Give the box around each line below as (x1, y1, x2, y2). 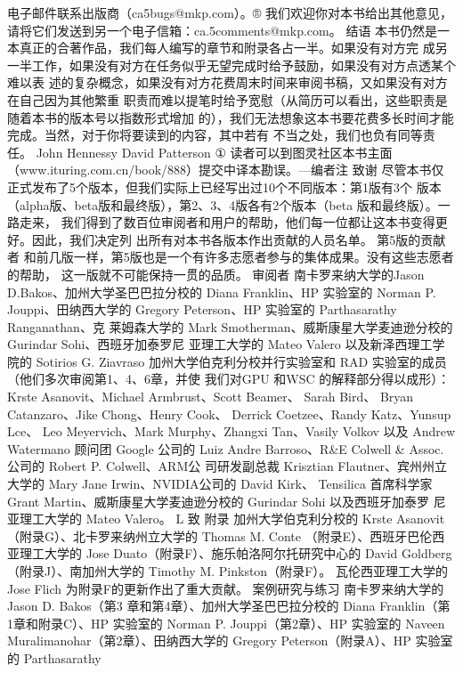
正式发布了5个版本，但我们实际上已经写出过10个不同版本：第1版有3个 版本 (7, 177, 442, 196)
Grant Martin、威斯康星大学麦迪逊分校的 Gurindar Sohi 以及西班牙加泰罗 (7, 491, 430, 510)
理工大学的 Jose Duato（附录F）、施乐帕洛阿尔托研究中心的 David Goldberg (19, 544, 452, 563)
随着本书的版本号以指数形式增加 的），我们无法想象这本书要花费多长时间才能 (7, 108, 454, 126)
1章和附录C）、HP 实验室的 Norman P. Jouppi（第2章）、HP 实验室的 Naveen (7, 613, 445, 632)
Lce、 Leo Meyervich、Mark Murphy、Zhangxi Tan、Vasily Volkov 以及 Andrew (7, 422, 456, 441)
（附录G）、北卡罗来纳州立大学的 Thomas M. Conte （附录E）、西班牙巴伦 (7, 526, 433, 545)
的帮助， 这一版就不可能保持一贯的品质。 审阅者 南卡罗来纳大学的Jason (7, 264, 425, 283)
